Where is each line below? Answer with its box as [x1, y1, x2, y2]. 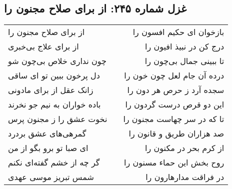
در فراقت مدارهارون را [145, 171, 224, 183]
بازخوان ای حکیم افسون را [132, 26, 224, 38]
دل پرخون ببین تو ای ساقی [8, 69, 100, 81]
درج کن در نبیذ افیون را [145, 40, 224, 52]
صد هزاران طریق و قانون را [128, 127, 224, 139]
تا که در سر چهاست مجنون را [123, 113, 224, 125]
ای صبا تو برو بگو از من [8, 142, 88, 154]
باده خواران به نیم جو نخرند [8, 98, 101, 110]
